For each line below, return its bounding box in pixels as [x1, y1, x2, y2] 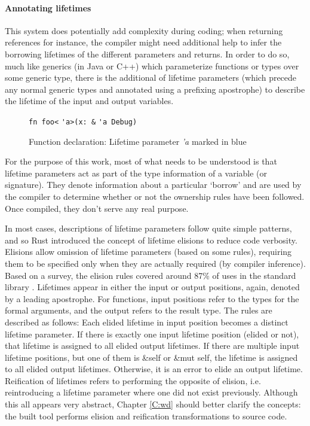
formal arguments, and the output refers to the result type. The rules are [5, 304, 272, 317]
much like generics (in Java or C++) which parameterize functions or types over [5, 59, 299, 72]
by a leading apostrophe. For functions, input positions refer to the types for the [5, 292, 299, 305]
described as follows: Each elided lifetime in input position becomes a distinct [5, 315, 288, 328]
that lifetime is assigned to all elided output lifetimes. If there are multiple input [5, 339, 300, 352]
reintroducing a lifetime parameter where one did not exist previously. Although [5, 386, 298, 398]
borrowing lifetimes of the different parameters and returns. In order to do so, [5, 47, 290, 60]
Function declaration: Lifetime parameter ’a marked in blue [29, 135, 247, 147]
